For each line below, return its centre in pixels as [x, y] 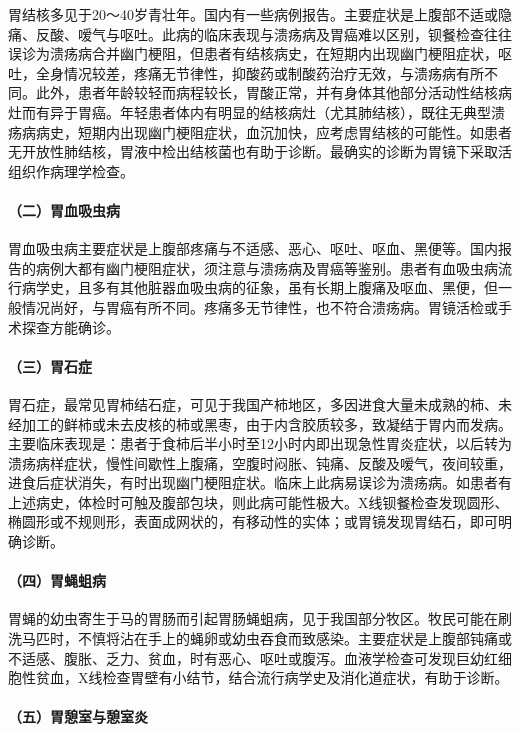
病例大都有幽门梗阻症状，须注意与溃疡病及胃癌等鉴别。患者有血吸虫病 [266, 267]
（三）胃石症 [50, 365]
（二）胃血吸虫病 [64, 209]
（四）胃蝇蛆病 [57, 580]
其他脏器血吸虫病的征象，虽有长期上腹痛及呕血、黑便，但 [308, 287]
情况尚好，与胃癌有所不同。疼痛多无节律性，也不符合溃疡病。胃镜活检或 [259, 306]
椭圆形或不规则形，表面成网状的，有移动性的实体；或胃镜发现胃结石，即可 [253, 521]
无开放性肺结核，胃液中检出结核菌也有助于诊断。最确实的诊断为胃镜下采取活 [260, 151]
